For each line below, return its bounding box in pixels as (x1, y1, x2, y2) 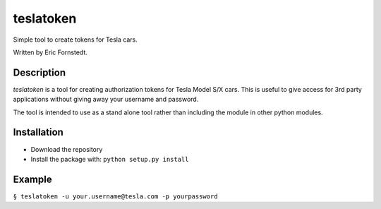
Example (13, 173, 52, 185)
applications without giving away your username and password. (13, 95, 199, 104)
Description (13, 66, 66, 78)
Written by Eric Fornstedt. (13, 48, 88, 56)
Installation (13, 126, 64, 138)
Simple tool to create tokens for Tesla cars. (13, 35, 138, 44)
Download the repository (30, 145, 103, 153)
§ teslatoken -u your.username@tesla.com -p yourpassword (13, 192, 218, 201)
